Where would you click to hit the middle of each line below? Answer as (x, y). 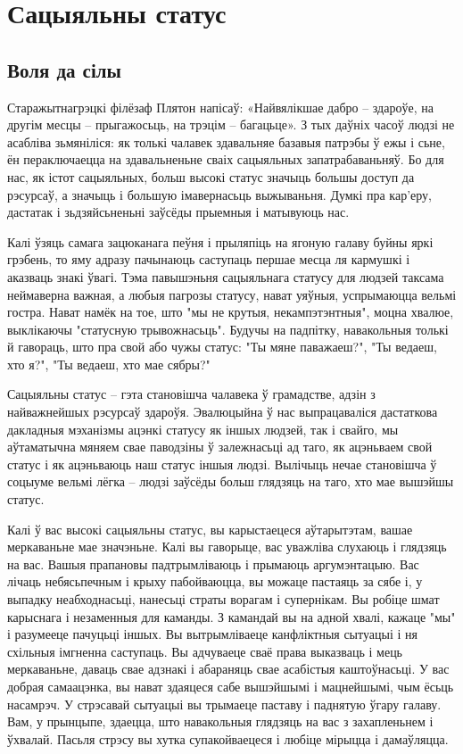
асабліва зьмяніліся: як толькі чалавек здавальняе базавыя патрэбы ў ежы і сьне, (226, 141)
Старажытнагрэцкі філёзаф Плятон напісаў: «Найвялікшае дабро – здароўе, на (220, 107)
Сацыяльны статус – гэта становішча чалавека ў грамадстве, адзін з (191, 394)
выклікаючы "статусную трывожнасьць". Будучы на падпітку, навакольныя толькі (228, 329)
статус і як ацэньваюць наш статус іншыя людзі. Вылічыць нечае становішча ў (222, 464)
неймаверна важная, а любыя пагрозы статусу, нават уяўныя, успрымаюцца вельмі (232, 294)
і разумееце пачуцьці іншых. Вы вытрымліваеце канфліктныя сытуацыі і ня (212, 634)
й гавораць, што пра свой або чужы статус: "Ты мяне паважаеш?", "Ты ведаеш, (222, 347)
